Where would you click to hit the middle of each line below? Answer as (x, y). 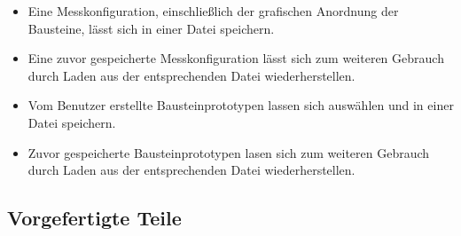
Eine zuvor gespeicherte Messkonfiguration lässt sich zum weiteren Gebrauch (236, 58)
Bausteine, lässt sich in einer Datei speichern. (151, 28)
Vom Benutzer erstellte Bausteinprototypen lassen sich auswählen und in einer (241, 105)
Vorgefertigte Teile (94, 218)
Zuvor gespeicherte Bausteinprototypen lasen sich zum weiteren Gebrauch (229, 152)
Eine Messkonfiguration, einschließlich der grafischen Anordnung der (213, 11)
